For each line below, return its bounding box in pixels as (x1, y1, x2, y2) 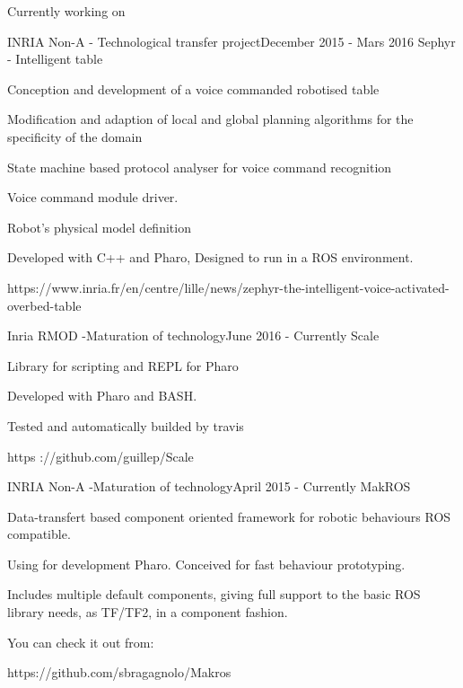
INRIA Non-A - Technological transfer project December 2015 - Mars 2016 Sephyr (7, 31, 456, 50)
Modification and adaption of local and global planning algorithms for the (7, 110, 414, 128)
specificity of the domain (7, 127, 143, 146)
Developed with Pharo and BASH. (7, 386, 197, 405)
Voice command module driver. (7, 188, 179, 207)
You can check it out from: (7, 632, 154, 651)
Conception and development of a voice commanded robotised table (7, 79, 380, 98)
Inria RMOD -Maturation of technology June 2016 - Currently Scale (7, 326, 380, 345)
